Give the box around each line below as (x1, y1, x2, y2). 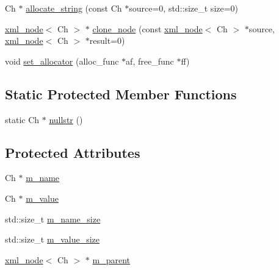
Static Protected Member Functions (5, 84, 237, 103)
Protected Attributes (5, 143, 140, 162)
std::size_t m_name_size (5, 212, 101, 225)
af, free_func (126, 54, 174, 67)
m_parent (92, 253, 130, 266)
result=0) (89, 34, 125, 47)
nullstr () (49, 113, 83, 126)
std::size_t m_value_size (5, 233, 100, 246)
